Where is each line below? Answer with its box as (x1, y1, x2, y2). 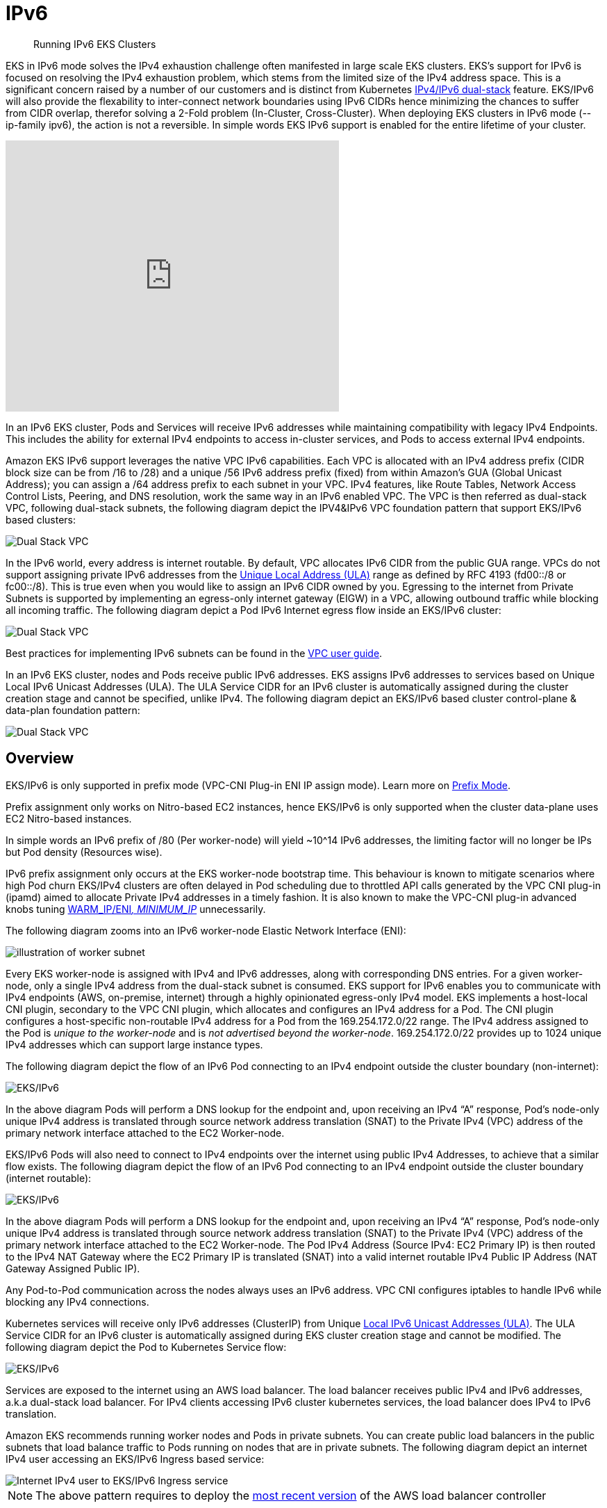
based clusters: (6, 513, 76, 526)
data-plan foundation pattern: (6, 704, 140, 716)
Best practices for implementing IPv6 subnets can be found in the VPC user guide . (6, 647, 383, 659)
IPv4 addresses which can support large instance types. (6, 1038, 263, 1051)
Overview (6, 749, 74, 768)
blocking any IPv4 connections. (6, 1295, 149, 1308)
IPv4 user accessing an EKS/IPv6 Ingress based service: (6, 1452, 265, 1465)
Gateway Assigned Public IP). (6, 1262, 140, 1274)
